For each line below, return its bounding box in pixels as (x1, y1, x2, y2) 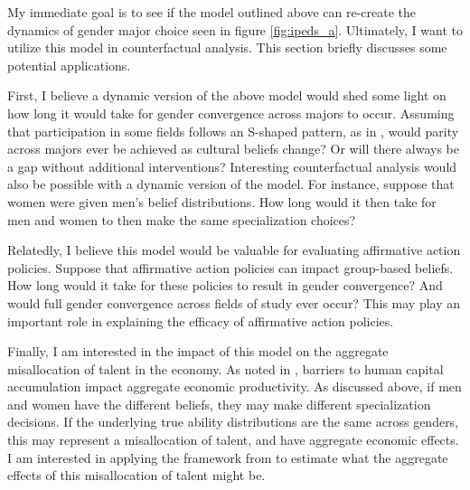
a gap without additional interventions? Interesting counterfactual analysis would (7, 156, 457, 175)
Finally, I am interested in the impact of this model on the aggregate (7, 342, 389, 361)
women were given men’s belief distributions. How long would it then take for (7, 192, 437, 211)
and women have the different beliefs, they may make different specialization (7, 394, 431, 413)
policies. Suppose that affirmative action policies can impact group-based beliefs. (7, 258, 454, 277)
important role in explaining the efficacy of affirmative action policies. (7, 311, 394, 330)
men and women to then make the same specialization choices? (7, 210, 356, 229)
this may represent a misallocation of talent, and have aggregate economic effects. (7, 430, 459, 449)
